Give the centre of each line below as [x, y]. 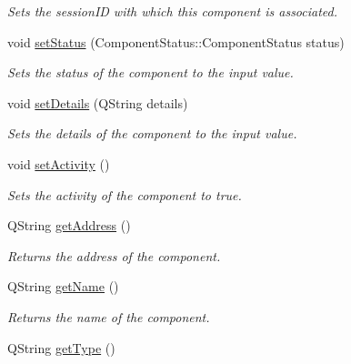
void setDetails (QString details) [98, 102]
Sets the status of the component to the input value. [150, 72]
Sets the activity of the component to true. [125, 194]
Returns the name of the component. [109, 316]
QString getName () [63, 286]
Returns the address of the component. [114, 255]
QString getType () [61, 347]
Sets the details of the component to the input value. [152, 133]
